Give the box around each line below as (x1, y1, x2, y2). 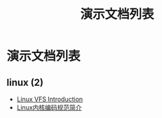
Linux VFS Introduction (16, 95, 83, 103)
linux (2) (6, 76, 43, 88)
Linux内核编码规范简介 (16, 103, 82, 112)
